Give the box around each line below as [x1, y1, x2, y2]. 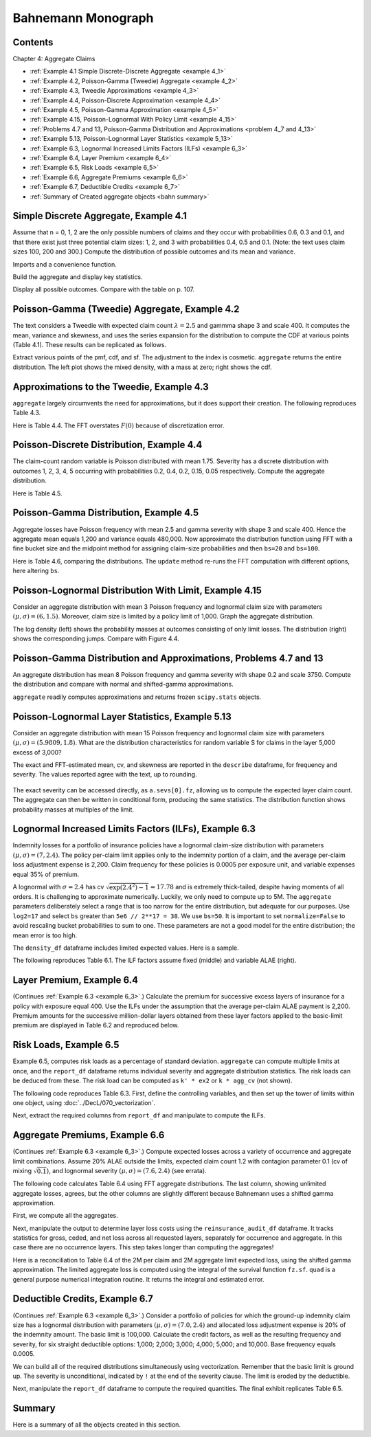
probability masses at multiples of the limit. [12, 805, 134, 814]
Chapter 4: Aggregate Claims [12, 55, 95, 63]
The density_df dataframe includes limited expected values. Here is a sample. [12, 944, 240, 952]
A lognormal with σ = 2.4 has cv [12, 882, 104, 891]
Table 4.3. [12, 409, 41, 417]
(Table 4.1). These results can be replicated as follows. [12, 341, 167, 349]
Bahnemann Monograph [12, 10, 154, 25]
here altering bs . [12, 567, 60, 575]
